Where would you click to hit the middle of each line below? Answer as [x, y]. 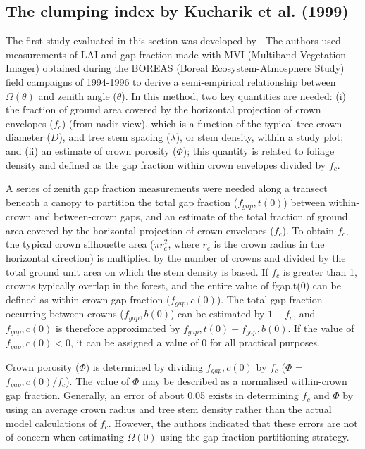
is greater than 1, [320, 271]
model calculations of [51, 423]
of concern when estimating [65, 437]
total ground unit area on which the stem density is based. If [137, 271]
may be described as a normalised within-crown [245, 381]
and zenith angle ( [78, 95]
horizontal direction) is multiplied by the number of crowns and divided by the [176, 257]
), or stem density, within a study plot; [260, 137]
